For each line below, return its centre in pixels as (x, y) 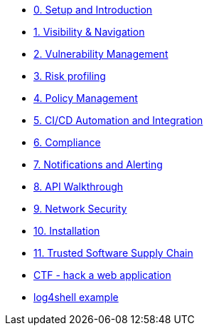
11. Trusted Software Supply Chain (113, 253)
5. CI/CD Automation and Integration (118, 120)
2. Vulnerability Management (101, 54)
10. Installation (67, 231)
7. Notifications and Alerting (98, 164)
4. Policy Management (86, 98)
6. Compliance (67, 142)
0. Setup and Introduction (93, 10)
